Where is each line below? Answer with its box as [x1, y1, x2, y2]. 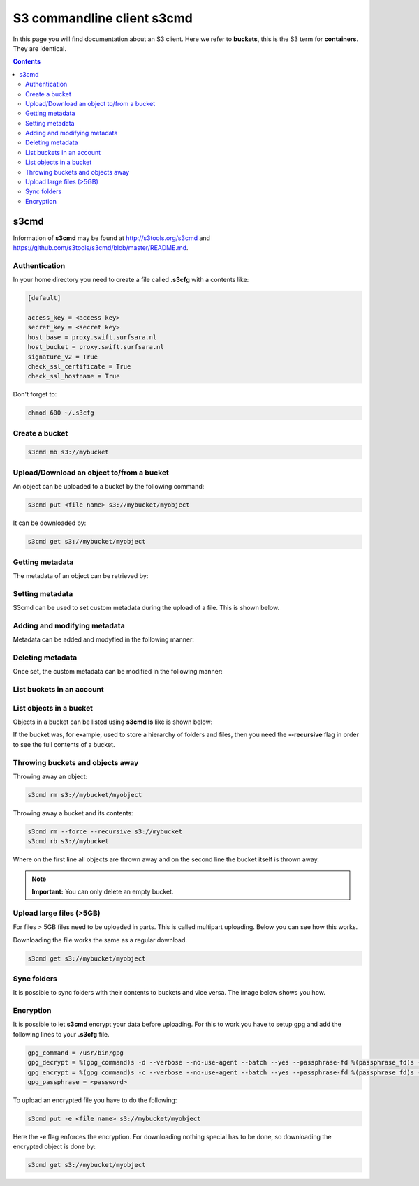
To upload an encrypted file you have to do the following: [13, 1096, 177, 1104]
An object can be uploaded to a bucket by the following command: [13, 482, 205, 491]
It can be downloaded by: [13, 519, 87, 527]
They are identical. [13, 44, 66, 52]
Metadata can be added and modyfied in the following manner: [13, 635, 195, 644]
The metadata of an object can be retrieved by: [13, 571, 149, 579]
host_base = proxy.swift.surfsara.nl [27, 333, 157, 341]
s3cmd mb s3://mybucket [27, 448, 110, 457]
